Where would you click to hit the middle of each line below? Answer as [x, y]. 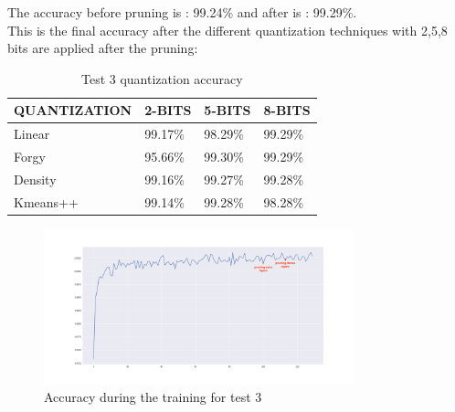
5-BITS [227, 110]
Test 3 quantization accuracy [162, 78]
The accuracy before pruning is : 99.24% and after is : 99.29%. [182, 12]
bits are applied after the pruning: [103, 48]
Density [35, 179]
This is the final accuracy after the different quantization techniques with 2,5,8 [227, 30]
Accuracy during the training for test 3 [153, 396]
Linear [32, 134]
